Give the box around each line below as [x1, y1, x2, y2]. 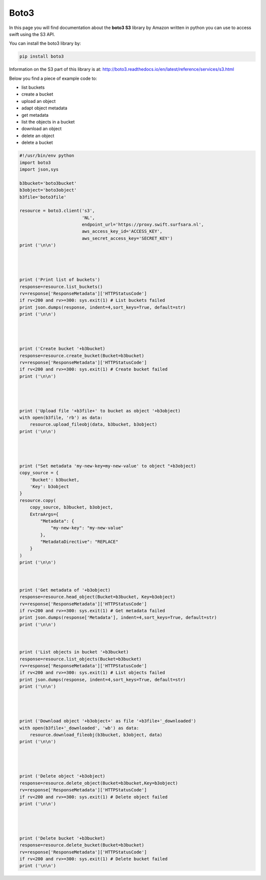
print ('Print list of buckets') [19, 277, 100, 283]
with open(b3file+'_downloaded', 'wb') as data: [19, 725, 139, 731]
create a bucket [21, 91, 54, 97]
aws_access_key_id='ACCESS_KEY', [81, 229, 163, 234]
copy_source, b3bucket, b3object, [30, 505, 113, 510]
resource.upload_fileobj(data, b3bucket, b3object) [30, 422, 158, 427]
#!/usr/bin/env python [19, 153, 74, 159]
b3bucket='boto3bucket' [19, 180, 77, 186]
